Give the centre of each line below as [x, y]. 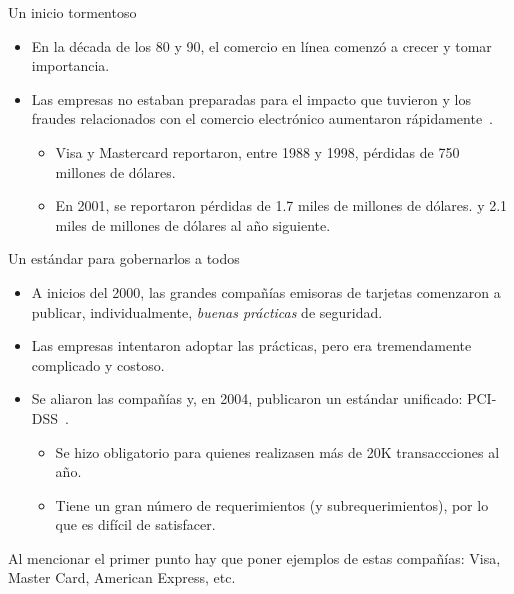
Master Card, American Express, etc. [122, 577]
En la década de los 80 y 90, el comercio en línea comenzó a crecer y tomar [261, 45]
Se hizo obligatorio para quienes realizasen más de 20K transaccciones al [277, 451]
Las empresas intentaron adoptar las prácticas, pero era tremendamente [251, 345]
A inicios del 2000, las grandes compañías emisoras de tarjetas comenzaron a [266, 291]
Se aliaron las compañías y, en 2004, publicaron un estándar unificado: [247, 398]
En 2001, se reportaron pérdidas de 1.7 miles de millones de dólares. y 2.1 [281, 205]
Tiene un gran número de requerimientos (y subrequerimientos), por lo [272, 504]
